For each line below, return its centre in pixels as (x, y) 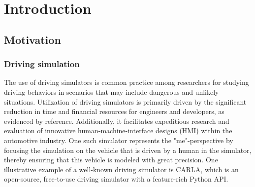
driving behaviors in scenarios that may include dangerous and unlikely (112, 92)
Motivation (32, 39)
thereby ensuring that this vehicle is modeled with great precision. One (111, 160)
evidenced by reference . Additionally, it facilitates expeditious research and (117, 121)
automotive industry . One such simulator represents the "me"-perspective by (119, 140)
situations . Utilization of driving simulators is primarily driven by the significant (125, 101)
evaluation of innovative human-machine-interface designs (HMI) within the (118, 131)
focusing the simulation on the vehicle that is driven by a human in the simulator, (128, 150)
